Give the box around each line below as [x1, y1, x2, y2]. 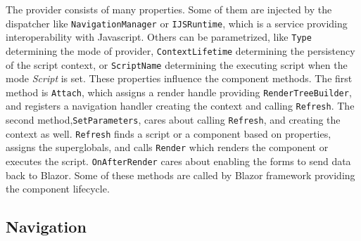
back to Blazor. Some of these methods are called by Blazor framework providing [6, 167, 355, 182]
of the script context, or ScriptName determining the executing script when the [6, 57, 348, 72]
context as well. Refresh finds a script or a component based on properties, [6, 126, 331, 141]
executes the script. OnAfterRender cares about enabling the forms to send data [6, 154, 351, 169]
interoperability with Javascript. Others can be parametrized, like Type [6, 30, 312, 44]
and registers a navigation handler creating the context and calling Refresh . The [6, 98, 355, 113]
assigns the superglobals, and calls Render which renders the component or [6, 140, 329, 155]
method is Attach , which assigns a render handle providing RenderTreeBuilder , [6, 84, 352, 99]
